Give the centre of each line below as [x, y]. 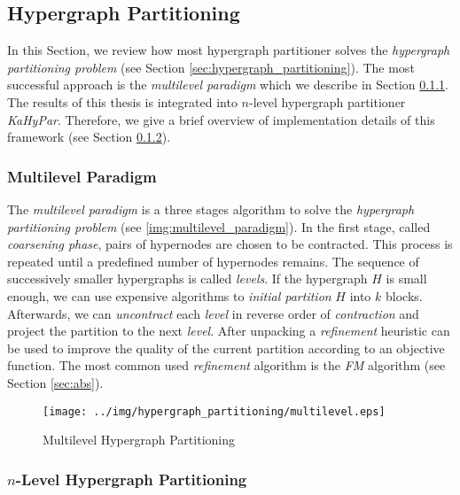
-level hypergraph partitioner [327, 101]
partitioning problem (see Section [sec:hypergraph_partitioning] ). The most [211, 67]
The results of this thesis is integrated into [122, 101]
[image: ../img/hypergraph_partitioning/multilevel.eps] [214, 411]
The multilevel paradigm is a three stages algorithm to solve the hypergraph [211, 209]
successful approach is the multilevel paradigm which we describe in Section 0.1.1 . [228, 85]
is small [406, 278]
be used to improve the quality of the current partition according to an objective [226, 348]
